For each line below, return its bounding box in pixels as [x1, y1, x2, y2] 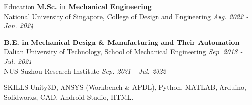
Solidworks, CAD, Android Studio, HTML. [4, 91, 134, 102]
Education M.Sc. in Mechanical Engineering [4, 1, 152, 11]
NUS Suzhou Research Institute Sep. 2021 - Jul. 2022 [4, 65, 166, 76]
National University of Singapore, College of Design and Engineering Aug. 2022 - [4, 11, 249, 21]
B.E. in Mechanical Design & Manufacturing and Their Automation [4, 37, 240, 47]
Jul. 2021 [4, 56, 32, 66]
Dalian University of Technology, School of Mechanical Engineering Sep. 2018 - [4, 46, 243, 57]
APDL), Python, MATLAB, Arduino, [132, 82, 246, 92]
